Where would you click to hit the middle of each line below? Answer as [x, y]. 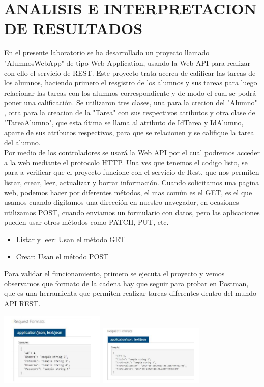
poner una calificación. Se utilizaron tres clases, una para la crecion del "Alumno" [131, 102]
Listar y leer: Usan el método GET [70, 239]
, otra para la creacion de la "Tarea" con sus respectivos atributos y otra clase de [130, 112]
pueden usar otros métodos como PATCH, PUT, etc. [86, 222]
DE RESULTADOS [74, 28]
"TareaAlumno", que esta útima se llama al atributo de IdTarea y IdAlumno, [124, 122]
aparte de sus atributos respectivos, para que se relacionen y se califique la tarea [129, 132]
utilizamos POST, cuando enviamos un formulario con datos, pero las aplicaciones [132, 212]
